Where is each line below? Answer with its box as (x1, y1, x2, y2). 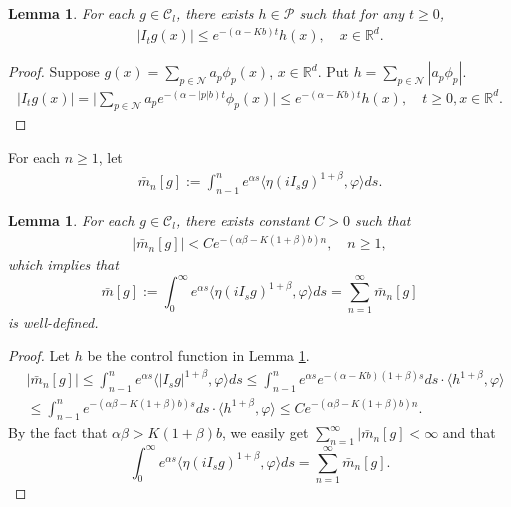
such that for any (299, 3, 405, 23)
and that (442, 422, 496, 443)
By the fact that (8, 422, 108, 443)
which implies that (8, 254, 119, 275)
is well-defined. (8, 311, 99, 332)
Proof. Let (8, 345, 70, 366)
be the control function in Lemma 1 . (87, 345, 310, 366)
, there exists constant (175, 209, 310, 230)
